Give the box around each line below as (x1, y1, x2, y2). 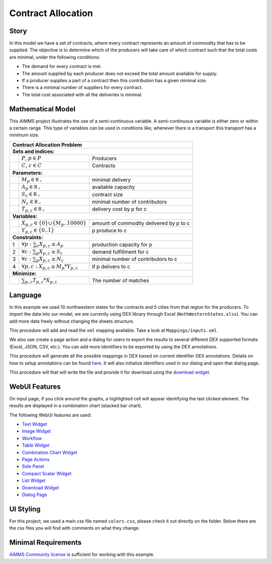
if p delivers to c (92, 263, 130, 270)
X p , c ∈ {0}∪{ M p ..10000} (21, 220, 87, 227)
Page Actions (22, 456, 50, 463)
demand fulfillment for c (92, 248, 149, 255)
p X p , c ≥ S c (36, 248, 63, 256)
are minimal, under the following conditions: (9, 54, 100, 60)
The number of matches (92, 277, 150, 284)
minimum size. (9, 132, 40, 138)
